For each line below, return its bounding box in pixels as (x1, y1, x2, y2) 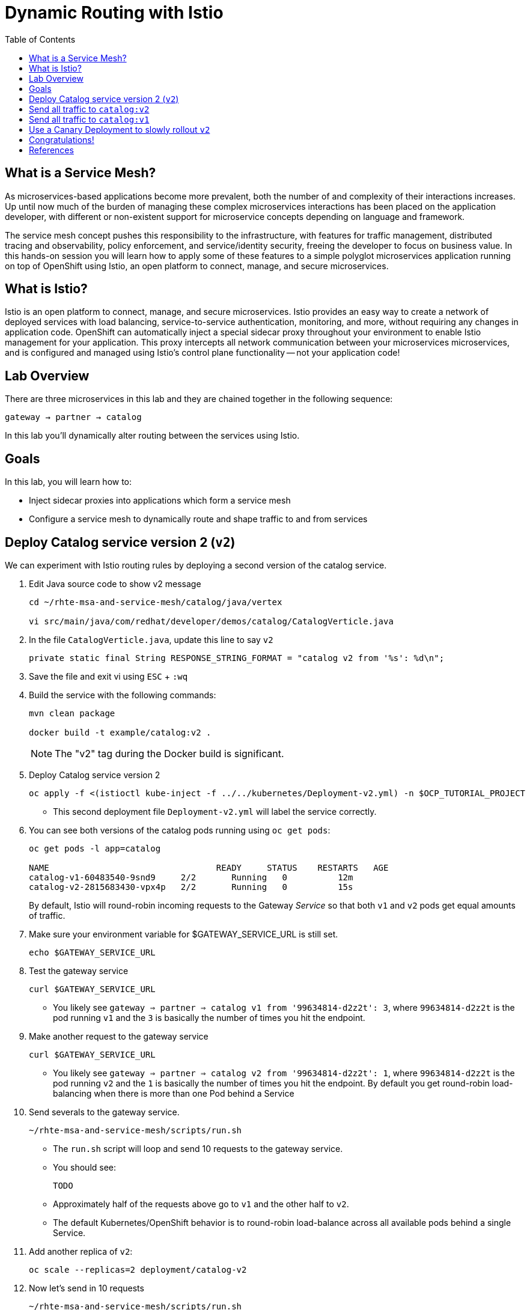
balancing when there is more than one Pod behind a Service (53, 1088, 294, 1098)
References (29, 144, 74, 155)
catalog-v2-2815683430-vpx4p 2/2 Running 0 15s (29, 882, 353, 892)
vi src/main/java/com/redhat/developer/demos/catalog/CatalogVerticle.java (29, 616, 394, 626)
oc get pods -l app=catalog (29, 843, 161, 853)
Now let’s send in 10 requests (29, 1282, 144, 1293)
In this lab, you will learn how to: (5, 477, 132, 487)
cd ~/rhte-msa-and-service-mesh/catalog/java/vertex (29, 597, 282, 607)
